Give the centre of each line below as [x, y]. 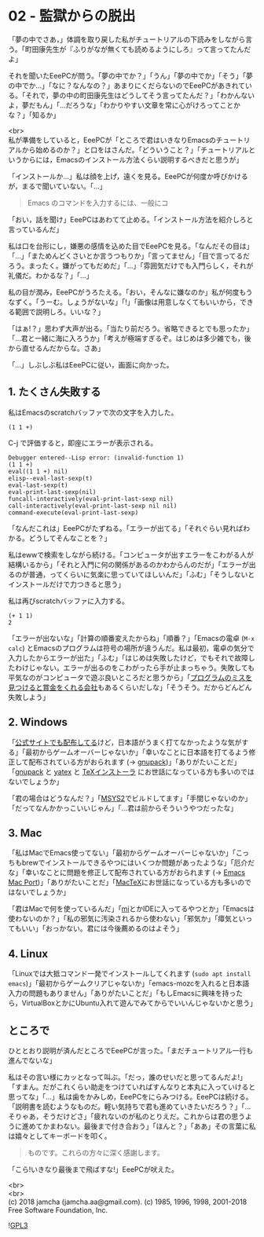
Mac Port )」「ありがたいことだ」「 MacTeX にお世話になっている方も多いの [126, 882]
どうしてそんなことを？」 [70, 538]
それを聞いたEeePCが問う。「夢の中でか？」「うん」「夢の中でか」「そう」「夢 [131, 75]
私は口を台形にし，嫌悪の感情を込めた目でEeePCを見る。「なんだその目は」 [131, 246]
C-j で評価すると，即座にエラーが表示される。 [83, 443]
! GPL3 [18, 1225]
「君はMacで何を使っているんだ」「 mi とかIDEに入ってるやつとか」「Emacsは [131, 909]
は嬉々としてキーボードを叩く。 [60, 1136]
